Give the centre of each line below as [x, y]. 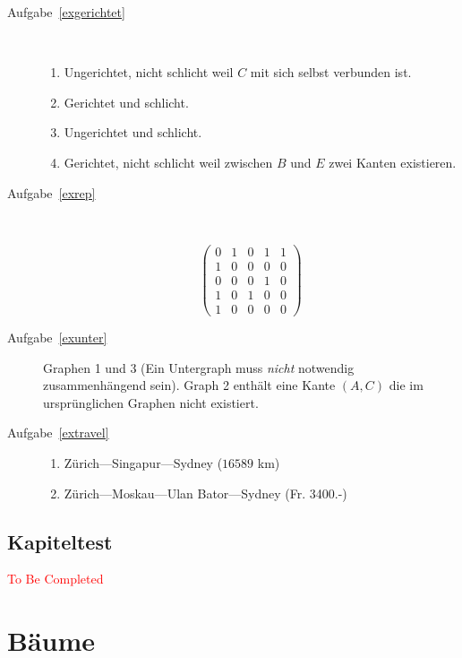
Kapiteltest [60, 541]
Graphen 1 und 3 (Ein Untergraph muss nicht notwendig [199, 367]
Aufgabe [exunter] [57, 337]
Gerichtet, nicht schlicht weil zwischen [168, 162]
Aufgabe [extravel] [58, 433]
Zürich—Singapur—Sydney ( [143, 462]
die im [406, 385]
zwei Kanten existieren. [393, 162]
